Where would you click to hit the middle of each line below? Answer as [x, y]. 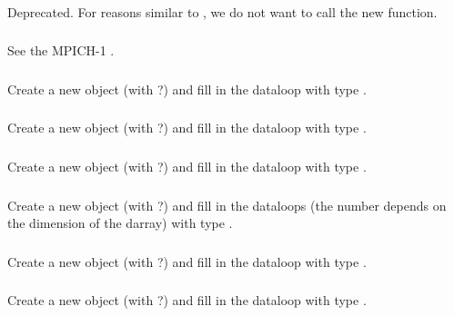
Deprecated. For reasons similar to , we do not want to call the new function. [222, 11]
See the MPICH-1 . [61, 50]
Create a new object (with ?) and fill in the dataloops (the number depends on [227, 205]
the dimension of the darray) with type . [120, 223]
